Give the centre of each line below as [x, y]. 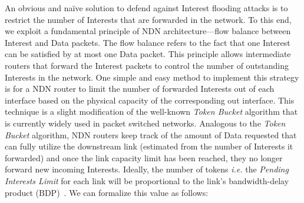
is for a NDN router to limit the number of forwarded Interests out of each [140, 89]
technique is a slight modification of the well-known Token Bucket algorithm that [151, 112]
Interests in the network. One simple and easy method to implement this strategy [152, 77]
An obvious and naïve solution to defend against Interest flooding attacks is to [146, 8]
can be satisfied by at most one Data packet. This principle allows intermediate [148, 54]
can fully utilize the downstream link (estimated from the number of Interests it [149, 146]
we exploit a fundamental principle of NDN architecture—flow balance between [148, 31]
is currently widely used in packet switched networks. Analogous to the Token [145, 123]
